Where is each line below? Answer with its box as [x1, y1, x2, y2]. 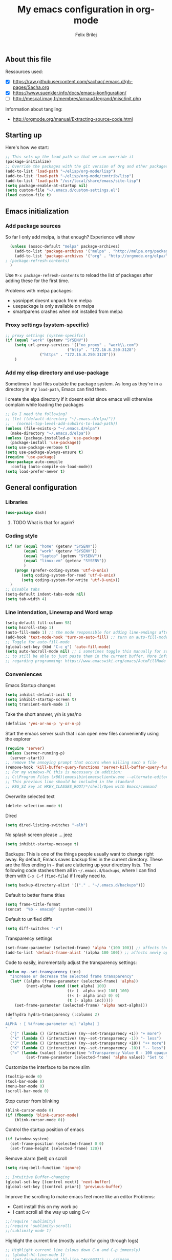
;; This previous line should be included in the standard [5, 779, 134, 784]
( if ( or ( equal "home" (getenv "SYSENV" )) [5, 544, 97, 549]
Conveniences [5, 671, 42, 678]
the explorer [5, 736, 31, 742]
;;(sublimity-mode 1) [5, 1228, 52, 1234]
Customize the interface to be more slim [5, 1064, 90, 1070]
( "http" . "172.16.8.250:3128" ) [67, 347, 137, 353]
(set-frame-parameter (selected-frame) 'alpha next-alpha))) [14, 1003, 147, 1008]
